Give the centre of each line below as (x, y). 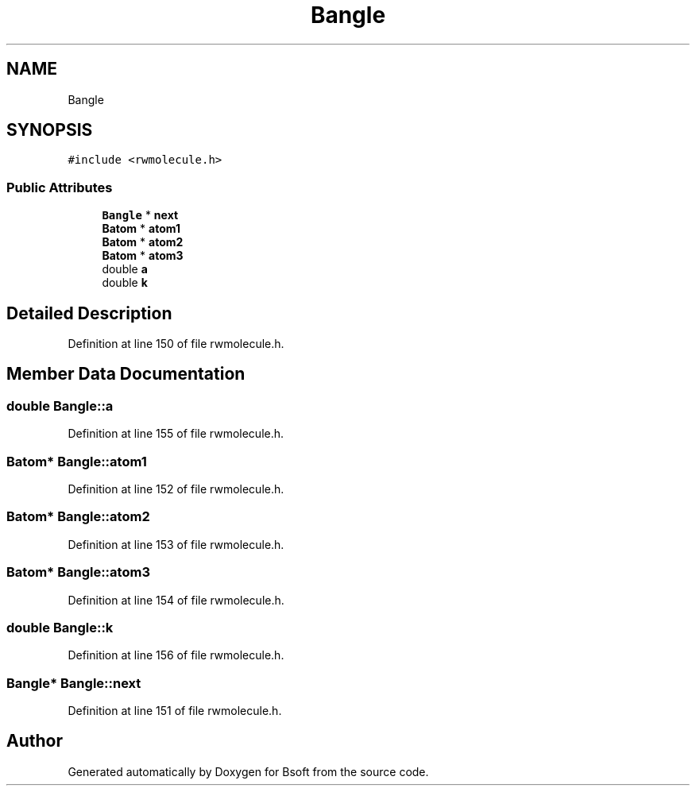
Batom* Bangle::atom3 (78, 572)
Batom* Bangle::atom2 (78, 517)
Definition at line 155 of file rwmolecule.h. (176, 434)
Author (35, 741)
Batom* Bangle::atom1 (77, 461)
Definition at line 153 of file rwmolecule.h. (176, 544)
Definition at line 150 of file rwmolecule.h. (176, 344)
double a (125, 269)
